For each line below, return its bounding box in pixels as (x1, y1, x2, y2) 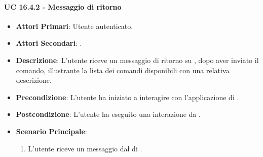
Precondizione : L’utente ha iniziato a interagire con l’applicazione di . (16, 91, 239, 102)
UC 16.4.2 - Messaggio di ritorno (4, 1, 122, 12)
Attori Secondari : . (16, 38, 82, 48)
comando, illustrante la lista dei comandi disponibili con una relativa (16, 65, 230, 75)
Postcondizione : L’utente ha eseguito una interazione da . (16, 109, 201, 119)
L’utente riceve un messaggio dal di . (28, 143, 142, 153)
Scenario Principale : (16, 125, 87, 136)
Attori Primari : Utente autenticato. (16, 20, 133, 31)
